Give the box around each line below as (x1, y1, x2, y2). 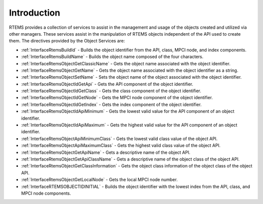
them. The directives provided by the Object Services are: (9, 38, 125, 44)
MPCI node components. (21, 190, 72, 196)
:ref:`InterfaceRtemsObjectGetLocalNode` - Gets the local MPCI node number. (21, 177, 178, 183)
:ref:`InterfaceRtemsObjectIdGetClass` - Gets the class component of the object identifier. (21, 88, 202, 94)
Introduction (9, 7, 60, 18)
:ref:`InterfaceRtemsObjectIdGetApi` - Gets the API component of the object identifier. (21, 81, 193, 87)
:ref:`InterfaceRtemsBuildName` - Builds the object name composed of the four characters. (21, 54, 204, 60)
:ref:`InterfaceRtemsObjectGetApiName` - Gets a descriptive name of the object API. (21, 149, 190, 155)
